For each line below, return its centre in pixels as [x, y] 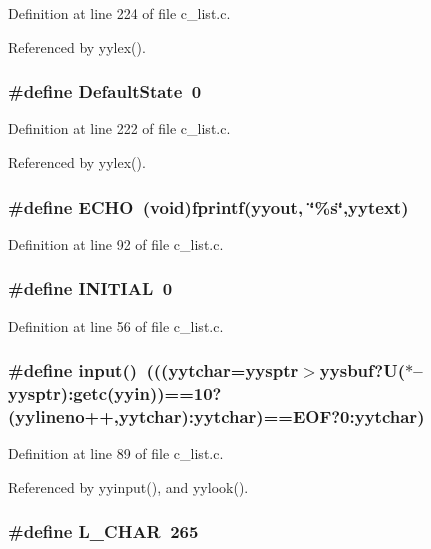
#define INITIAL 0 [90, 288]
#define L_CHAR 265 [103, 531]
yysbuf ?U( [362, 370]
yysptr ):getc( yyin [79, 393]
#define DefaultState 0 [105, 91]
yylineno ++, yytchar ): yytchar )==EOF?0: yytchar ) [220, 415]
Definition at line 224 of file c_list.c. [119, 13]
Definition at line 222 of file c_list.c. [119, 128]
